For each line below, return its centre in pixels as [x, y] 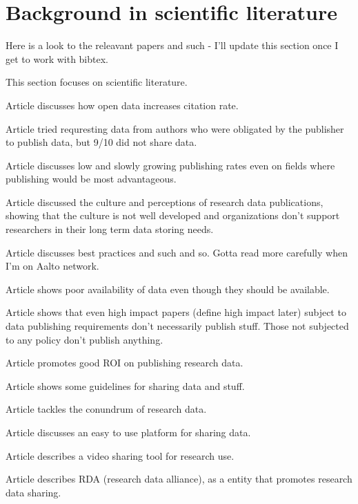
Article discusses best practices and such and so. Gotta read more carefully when [177, 252]
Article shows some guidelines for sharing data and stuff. [125, 385]
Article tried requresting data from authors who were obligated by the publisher [175, 128]
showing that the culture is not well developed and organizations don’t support [173, 215]
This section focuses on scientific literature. [97, 82]
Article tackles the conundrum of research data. [106, 409]
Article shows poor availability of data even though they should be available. [168, 289]
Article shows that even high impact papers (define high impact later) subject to [176, 312]
